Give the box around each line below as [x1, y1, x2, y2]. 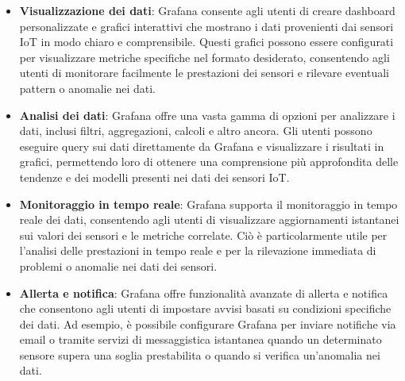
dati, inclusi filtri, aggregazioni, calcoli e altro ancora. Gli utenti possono [19, 122, 372, 139]
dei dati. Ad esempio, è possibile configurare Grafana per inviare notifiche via [19, 315, 396, 332]
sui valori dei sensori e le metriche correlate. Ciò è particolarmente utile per [19, 226, 388, 243]
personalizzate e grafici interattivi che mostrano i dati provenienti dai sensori [19, 17, 394, 34]
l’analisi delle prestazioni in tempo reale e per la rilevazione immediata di [19, 242, 376, 259]
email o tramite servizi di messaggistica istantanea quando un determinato [19, 331, 382, 348]
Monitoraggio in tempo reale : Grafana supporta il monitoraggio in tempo [19, 195, 398, 212]
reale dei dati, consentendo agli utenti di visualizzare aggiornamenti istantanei [19, 211, 399, 228]
